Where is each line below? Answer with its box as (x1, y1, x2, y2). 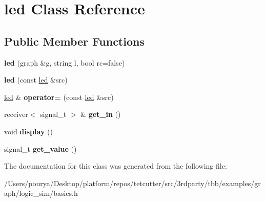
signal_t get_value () (4, 143, 77, 154)
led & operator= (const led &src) (4, 91, 114, 102)
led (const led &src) (4, 74, 68, 85)
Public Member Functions (4, 33, 145, 49)
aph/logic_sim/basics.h (4, 188, 78, 198)
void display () (4, 126, 53, 136)
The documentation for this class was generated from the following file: (4, 160, 227, 171)
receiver (4, 109, 28, 119)
